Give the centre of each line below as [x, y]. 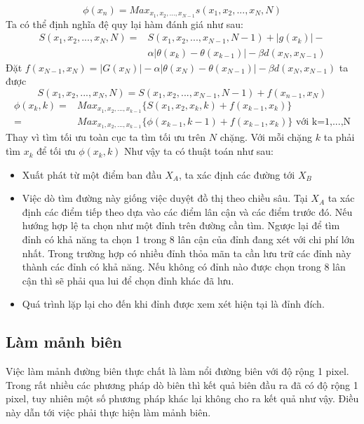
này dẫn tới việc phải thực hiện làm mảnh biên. [108, 412]
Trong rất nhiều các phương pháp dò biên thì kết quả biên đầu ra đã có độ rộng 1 [182, 384]
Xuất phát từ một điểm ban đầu [92, 174]
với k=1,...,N [323, 122]
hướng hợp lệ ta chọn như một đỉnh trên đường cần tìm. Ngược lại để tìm [181, 225]
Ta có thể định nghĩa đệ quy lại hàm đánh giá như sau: [124, 23]
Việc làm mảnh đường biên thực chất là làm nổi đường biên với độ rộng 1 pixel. [177, 371]
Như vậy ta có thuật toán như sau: [199, 151]
